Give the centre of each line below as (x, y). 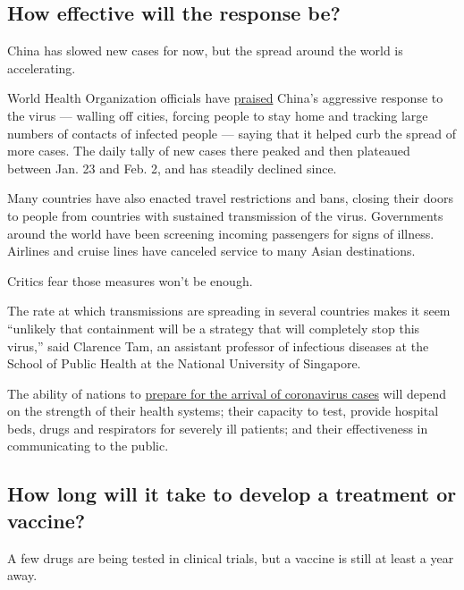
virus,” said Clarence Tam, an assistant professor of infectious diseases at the (218, 346)
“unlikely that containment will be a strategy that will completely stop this (214, 328)
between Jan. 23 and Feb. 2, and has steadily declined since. (172, 168)
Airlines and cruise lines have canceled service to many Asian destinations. (211, 251)
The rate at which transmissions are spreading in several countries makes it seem (229, 311)
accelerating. (42, 67)
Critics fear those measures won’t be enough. (130, 280)
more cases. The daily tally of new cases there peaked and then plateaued (209, 151)
